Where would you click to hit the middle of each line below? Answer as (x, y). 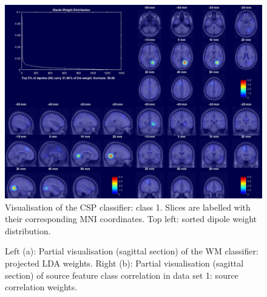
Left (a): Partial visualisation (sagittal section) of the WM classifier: (132, 251)
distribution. (28, 230)
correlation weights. (41, 287)
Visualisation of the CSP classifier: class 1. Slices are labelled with (128, 207)
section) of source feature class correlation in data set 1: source (122, 275)
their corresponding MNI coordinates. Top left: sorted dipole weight (131, 219)
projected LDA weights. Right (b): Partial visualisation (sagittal (124, 263)
